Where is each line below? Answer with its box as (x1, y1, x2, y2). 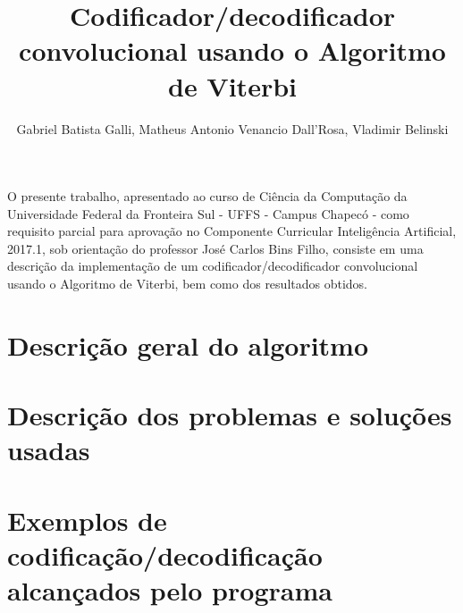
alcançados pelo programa (7, 572, 333, 609)
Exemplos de (7, 501, 167, 538)
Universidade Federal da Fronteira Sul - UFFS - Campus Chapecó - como (7, 204, 409, 223)
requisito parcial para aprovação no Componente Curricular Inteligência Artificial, (7, 222, 457, 240)
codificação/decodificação (7, 536, 323, 573)
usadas (7, 432, 90, 468)
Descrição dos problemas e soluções (7, 397, 452, 433)
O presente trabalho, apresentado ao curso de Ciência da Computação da (7, 187, 408, 206)
